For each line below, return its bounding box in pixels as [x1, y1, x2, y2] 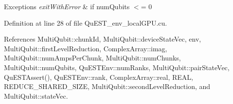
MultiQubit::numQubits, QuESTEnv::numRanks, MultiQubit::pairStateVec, [4, 62, 230, 72]
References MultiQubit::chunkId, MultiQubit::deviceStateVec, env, [4, 34, 201, 44]
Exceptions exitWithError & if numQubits [4, 1, 130, 11]
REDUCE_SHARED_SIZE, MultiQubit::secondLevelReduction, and [4, 81, 211, 91]
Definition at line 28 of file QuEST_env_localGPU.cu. [4, 17, 167, 28]
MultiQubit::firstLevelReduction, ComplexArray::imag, [4, 43, 167, 53]
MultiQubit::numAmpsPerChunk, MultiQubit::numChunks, [4, 53, 181, 63]
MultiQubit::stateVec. [4, 90, 68, 101]
